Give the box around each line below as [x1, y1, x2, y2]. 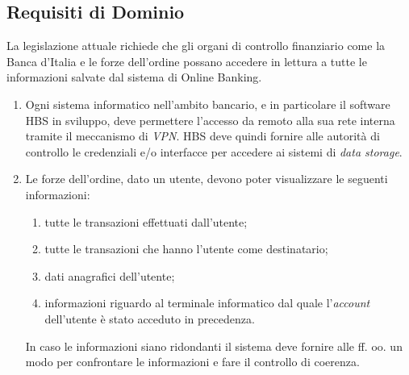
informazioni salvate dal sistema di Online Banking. [6, 69, 262, 85]
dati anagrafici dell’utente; [44, 267, 175, 284]
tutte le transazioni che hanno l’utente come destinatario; [44, 240, 328, 257]
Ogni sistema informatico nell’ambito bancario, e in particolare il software [25, 95, 390, 112]
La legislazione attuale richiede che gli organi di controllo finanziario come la [6, 37, 386, 54]
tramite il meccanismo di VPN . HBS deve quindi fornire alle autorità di [25, 127, 380, 144]
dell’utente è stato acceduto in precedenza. [44, 310, 255, 327]
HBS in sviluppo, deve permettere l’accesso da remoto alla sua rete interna [25, 111, 395, 128]
